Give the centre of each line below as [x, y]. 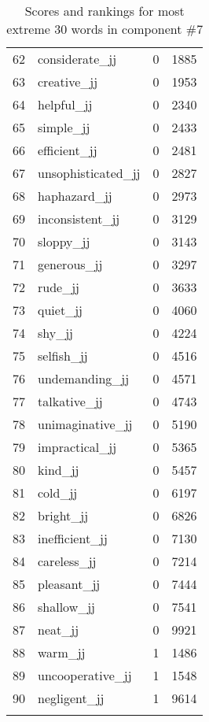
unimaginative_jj [85, 424]
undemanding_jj [84, 378]
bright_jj [63, 515]
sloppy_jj [64, 241]
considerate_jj [77, 59]
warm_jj [62, 652]
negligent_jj [71, 698]
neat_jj [59, 629]
